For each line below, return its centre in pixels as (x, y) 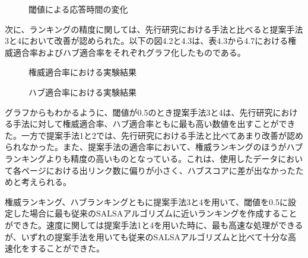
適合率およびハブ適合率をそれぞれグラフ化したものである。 (129, 52)
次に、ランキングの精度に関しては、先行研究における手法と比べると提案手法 (154, 29)
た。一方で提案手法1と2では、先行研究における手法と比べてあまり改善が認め (154, 135)
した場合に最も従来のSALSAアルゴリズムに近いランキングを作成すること (155, 213)
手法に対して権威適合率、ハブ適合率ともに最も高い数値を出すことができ (154, 124)
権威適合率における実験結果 (82, 72)
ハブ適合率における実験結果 (82, 92)
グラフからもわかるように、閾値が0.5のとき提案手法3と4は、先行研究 (139, 112)
